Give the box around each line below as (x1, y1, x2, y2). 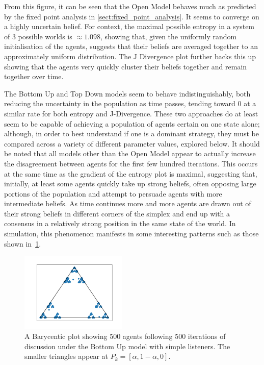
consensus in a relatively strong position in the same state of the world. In (4, 218, 236, 229)
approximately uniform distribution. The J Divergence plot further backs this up (4, 51, 256, 61)
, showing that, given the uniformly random (100, 31, 237, 41)
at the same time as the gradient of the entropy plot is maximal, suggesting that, (4, 168, 257, 179)
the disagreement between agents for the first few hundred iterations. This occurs (4, 158, 258, 168)
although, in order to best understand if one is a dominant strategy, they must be (4, 128, 259, 139)
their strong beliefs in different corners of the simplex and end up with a (4, 208, 230, 218)
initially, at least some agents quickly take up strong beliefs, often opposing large (4, 178, 256, 189)
